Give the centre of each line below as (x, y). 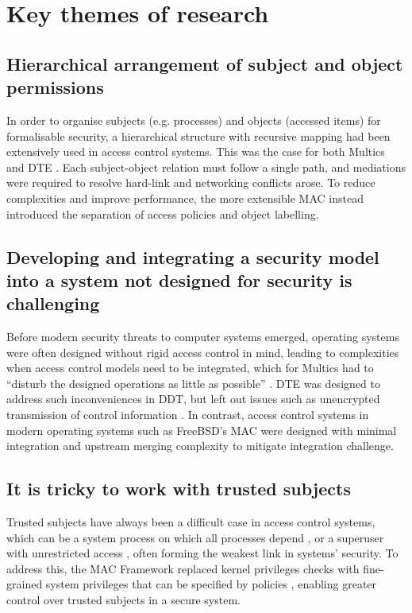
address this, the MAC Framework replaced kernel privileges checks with (183, 568)
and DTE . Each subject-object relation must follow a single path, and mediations (206, 167)
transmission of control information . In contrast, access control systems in (188, 415)
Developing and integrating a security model (193, 256)
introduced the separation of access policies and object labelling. (163, 213)
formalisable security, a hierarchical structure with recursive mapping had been (198, 136)
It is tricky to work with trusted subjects (179, 489)
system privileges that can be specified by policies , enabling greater (211, 584)
